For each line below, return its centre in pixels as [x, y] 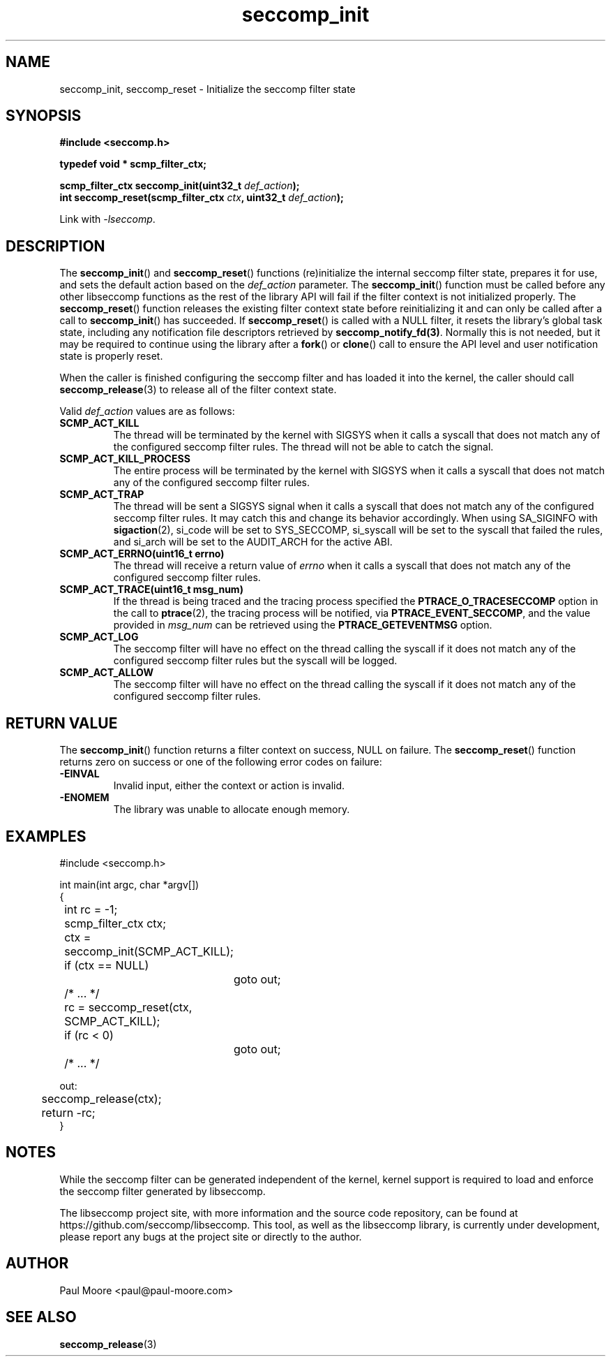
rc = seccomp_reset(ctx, [128, 1007]
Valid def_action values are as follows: [147, 411]
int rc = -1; [91, 909]
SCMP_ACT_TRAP [102, 495]
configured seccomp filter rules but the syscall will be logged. [255, 661]
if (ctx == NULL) [107, 965]
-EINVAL [80, 774]
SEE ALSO [41, 1317]
